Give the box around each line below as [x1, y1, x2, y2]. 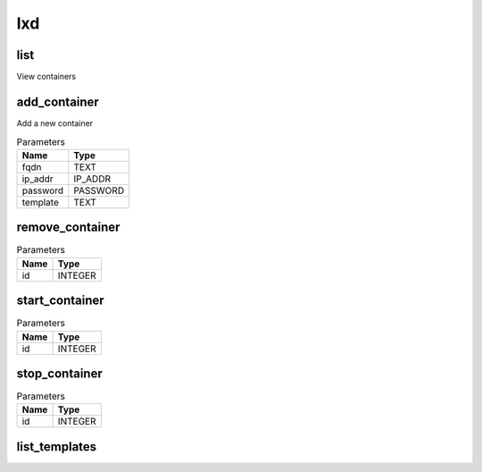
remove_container [16, 220, 120, 235]
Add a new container [16, 117, 94, 129]
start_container [16, 293, 104, 308]
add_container [16, 94, 100, 109]
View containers [16, 72, 77, 82]
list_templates [16, 439, 97, 454]
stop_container [16, 366, 103, 381]
